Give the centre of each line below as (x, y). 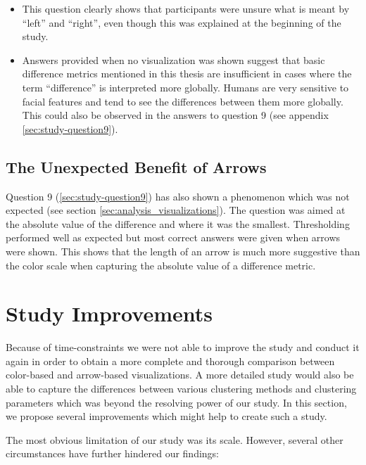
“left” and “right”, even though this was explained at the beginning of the (182, 22)
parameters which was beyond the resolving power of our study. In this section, (176, 402)
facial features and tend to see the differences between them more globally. (183, 101)
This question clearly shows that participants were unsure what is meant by (186, 8)
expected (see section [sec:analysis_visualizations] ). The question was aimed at (176, 210)
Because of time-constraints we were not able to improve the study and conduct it (183, 347)
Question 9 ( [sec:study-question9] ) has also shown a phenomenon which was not (178, 196)
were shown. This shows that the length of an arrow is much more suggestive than (183, 251)
